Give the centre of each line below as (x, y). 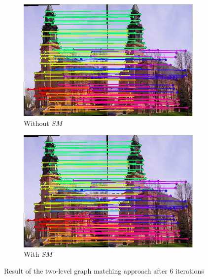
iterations (190, 271)
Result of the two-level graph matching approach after (86, 271)
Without (36, 123)
